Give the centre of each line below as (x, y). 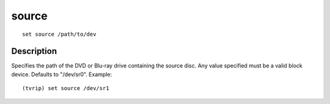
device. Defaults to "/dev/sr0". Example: (62, 74)
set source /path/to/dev (59, 34)
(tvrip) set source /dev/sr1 (66, 88)
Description (34, 51)
